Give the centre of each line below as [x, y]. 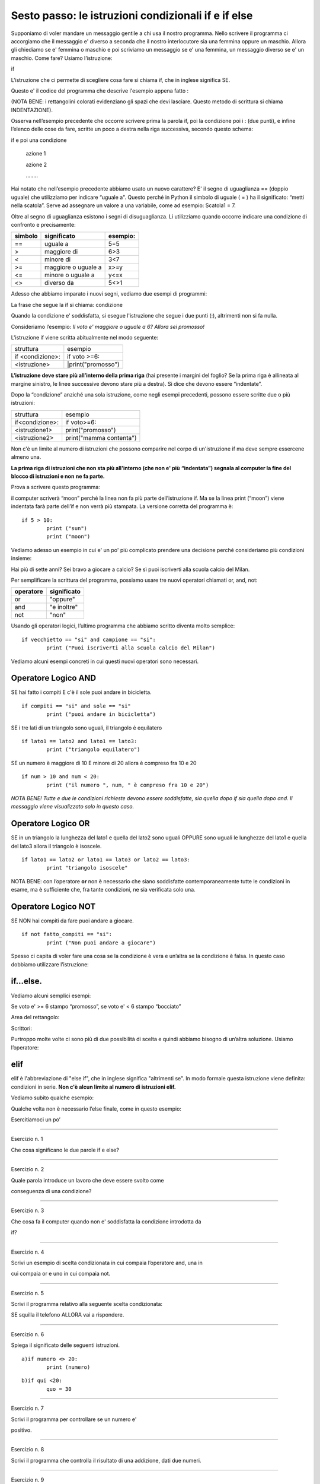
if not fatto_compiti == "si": [67, 934]
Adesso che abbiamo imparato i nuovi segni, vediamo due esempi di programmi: [109, 294]
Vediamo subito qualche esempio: [52, 1098]
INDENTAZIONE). [32, 110]
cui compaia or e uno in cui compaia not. [61, 1274]
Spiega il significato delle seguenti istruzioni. [65, 1345]
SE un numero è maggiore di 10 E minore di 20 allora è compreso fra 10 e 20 [104, 763]
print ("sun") [67, 528]
